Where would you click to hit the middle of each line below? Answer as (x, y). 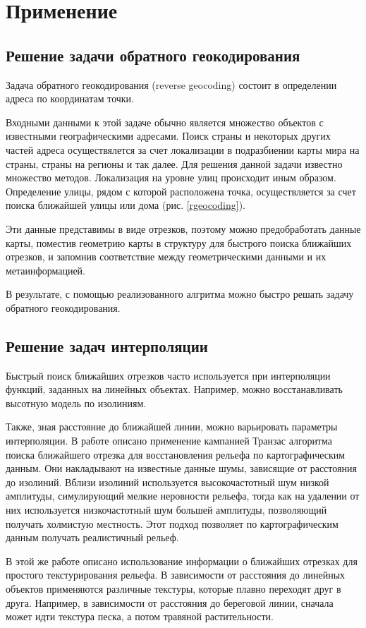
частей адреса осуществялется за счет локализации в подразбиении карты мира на (183, 149)
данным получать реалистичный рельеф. (92, 537)
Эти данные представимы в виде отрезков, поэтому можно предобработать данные (183, 228)
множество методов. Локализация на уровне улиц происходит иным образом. (171, 177)
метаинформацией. (45, 270)
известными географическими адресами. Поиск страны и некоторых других (168, 136)
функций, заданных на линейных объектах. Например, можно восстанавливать (174, 389)
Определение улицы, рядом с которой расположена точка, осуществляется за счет (181, 191)
